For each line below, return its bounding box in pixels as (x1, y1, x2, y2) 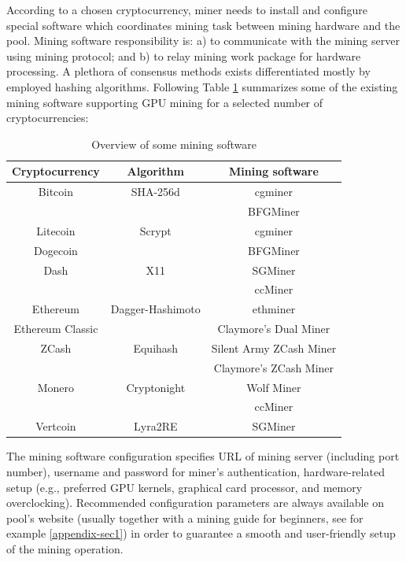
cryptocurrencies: (6, 109, 89, 126)
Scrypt (139, 222, 172, 238)
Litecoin (36, 222, 76, 238)
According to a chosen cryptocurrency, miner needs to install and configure (6, 2, 367, 17)
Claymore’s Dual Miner (217, 320, 330, 337)
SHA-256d (131, 183, 180, 200)
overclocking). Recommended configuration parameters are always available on (6, 494, 385, 511)
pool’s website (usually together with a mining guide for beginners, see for (6, 509, 364, 526)
